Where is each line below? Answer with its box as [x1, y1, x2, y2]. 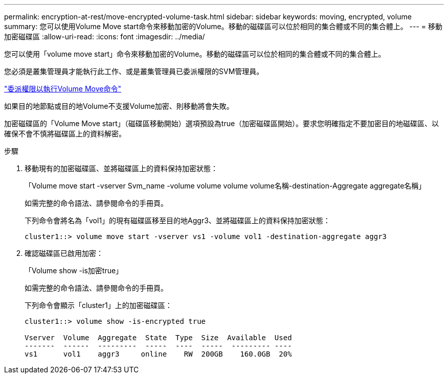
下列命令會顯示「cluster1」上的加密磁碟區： [25, 301, 172, 310]
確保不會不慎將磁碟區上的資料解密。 [4, 129, 126, 138]
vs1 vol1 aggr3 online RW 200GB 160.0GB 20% [25, 350, 292, 358]
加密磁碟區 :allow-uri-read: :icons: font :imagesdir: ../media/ [4, 32, 205, 41]
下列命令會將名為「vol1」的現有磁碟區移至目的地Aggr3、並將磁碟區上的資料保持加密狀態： [25, 216, 330, 225]
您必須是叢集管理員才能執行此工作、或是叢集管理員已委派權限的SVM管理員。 [4, 67, 264, 76]
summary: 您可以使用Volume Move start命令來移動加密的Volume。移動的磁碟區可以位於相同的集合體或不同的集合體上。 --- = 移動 [4, 22, 443, 31]
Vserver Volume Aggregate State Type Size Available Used [25, 334, 292, 342]
